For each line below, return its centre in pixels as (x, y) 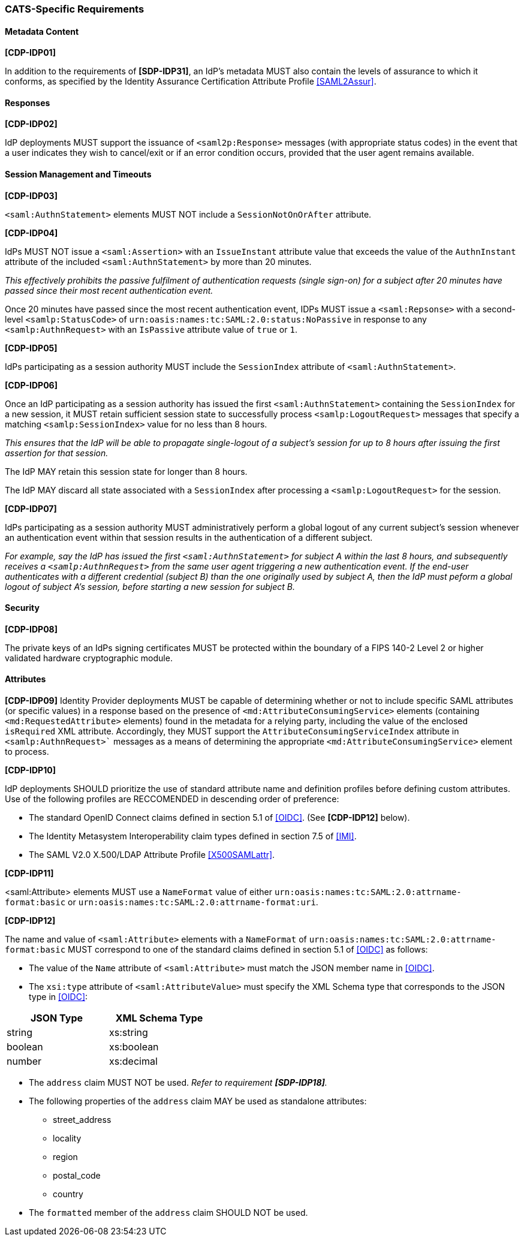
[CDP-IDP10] (30, 770)
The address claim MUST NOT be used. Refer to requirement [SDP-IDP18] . (178, 1083)
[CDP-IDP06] (31, 385)
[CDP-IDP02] (31, 124)
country (68, 1194)
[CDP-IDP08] (31, 629)
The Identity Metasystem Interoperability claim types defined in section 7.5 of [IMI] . (193, 836)
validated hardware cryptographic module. (89, 658)
